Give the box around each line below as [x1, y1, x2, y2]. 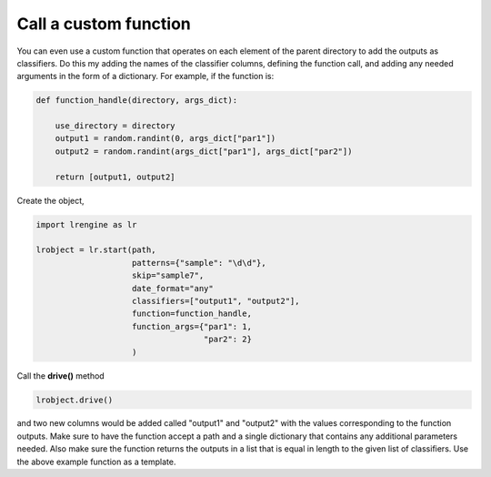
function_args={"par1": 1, [132, 321, 252, 331]
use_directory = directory [55, 121, 176, 131]
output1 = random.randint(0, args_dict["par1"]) [55, 133, 276, 144]
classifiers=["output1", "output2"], [132, 296, 300, 306]
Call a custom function [16, 14, 191, 34]
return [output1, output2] [55, 171, 176, 182]
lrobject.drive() [35, 394, 114, 405]
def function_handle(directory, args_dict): [35, 96, 238, 106]
